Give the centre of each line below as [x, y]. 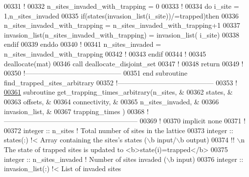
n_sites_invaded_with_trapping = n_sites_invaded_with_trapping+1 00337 [122, 25]
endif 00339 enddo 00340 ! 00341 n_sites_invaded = [83, 44]
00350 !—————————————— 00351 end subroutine [96, 73]
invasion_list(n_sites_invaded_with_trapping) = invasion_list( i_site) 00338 [122, 34]
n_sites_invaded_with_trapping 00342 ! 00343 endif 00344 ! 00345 [105, 53]
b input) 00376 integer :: [207, 159]
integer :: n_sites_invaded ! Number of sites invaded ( [85, 159]
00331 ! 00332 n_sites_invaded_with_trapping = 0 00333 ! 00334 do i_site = [122, 6]
